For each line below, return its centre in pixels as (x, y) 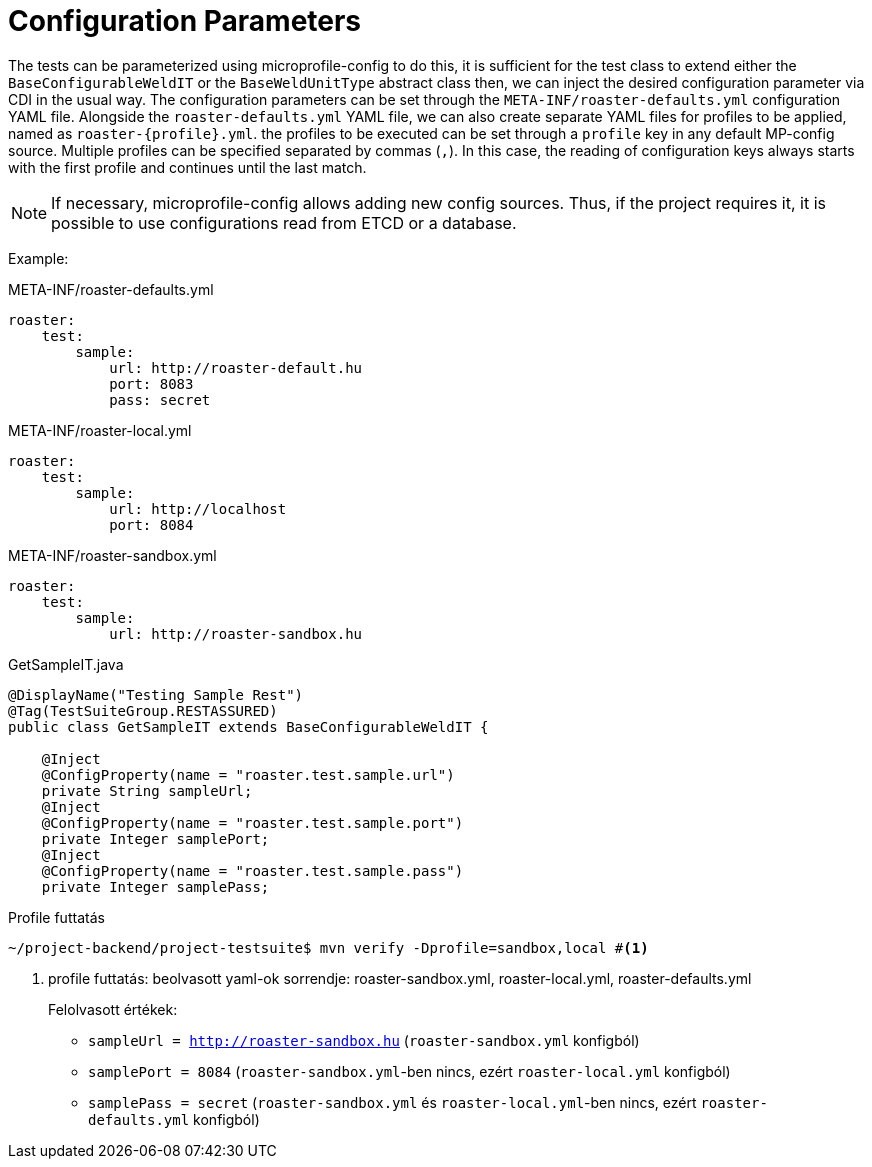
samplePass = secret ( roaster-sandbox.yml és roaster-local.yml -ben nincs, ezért (392, 1102)
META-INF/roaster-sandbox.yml (112, 555)
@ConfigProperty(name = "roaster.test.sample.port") (252, 822)
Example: (38, 258)
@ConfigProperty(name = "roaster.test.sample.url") (248, 774)
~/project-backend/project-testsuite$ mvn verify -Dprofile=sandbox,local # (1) (328, 947)
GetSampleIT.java (66, 664)
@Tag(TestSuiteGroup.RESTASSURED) (143, 710)
